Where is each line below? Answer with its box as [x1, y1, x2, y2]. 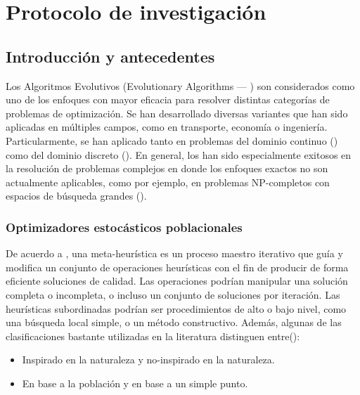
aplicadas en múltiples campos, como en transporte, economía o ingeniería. [6, 119, 328, 134]
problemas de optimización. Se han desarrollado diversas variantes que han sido [6, 105, 348, 120]
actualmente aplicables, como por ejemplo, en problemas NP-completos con [6, 174, 330, 189]
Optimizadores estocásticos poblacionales [6, 218, 243, 235]
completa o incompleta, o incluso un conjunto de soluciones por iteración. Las [6, 287, 340, 302]
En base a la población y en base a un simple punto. [22, 375, 248, 390]
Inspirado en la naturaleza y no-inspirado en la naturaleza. [22, 352, 275, 367]
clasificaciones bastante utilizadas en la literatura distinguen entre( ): [6, 328, 300, 343]
